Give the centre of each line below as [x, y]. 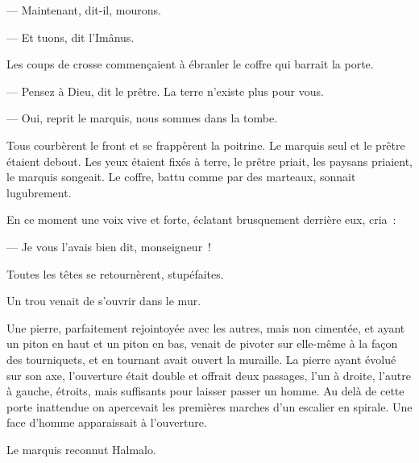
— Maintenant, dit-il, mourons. [84, 10]
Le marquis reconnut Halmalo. [81, 449]
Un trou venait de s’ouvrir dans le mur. [104, 301]
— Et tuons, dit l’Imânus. [71, 37]
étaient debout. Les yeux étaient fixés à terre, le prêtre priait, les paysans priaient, [210, 161]
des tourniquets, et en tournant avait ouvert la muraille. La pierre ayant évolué [201, 359]
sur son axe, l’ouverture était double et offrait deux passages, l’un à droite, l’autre [209, 375]
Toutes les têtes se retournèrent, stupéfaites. [115, 273]
